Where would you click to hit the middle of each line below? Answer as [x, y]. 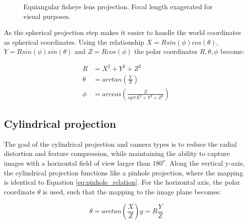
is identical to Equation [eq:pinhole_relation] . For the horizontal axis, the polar [122, 182]
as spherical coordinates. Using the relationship [74, 42]
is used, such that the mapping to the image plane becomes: [132, 191]
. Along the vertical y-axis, [205, 163]
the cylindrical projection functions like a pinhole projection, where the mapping [124, 172]
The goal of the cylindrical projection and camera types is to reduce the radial [120, 144]
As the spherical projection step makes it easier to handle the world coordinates [123, 32]
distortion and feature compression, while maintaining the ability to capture [117, 153]
